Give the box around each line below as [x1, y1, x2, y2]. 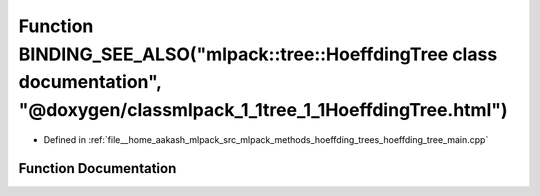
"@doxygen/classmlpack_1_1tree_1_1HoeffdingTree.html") [18, 99, 509, 122]
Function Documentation [18, 160, 177, 177]
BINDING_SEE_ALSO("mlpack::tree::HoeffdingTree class [18, 43, 498, 65]
